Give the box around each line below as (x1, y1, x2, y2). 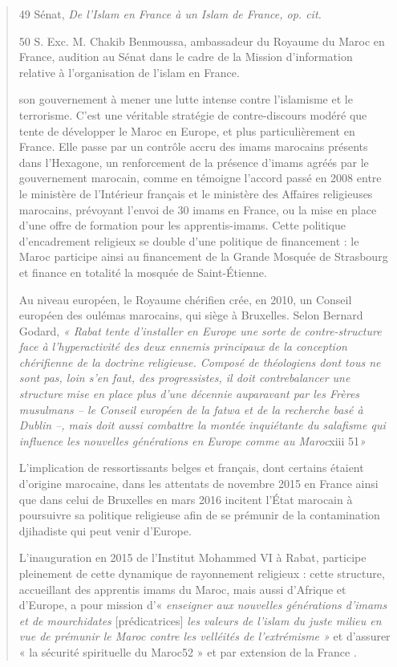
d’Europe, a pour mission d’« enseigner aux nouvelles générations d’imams (18, 596, 387, 613)
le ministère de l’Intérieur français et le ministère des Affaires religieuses (18, 185, 373, 201)
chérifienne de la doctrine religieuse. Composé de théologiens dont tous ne (18, 353, 381, 370)
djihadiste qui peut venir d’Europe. (18, 522, 192, 539)
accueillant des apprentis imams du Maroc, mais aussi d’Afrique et (18, 580, 346, 597)
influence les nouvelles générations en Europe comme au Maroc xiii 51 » (18, 432, 366, 449)
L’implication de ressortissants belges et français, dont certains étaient (18, 459, 364, 476)
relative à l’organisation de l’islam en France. (18, 63, 240, 80)
